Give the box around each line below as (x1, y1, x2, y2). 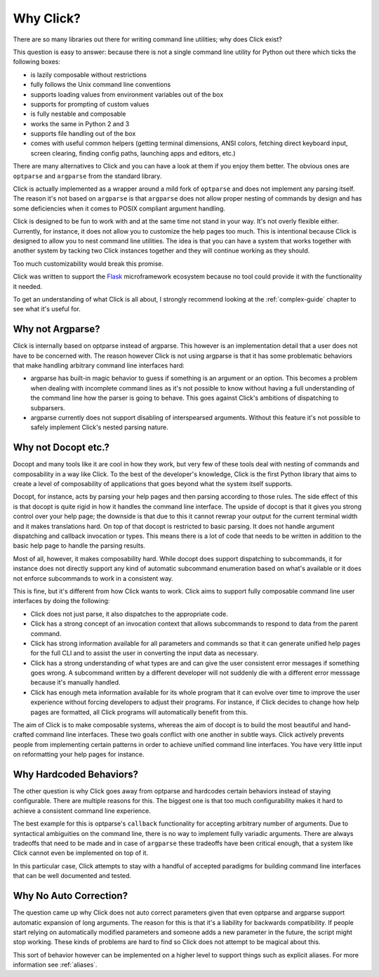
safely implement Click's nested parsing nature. (30, 423, 168, 431)
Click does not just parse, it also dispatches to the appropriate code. (30, 609, 228, 618)
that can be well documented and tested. (13, 872, 132, 880)
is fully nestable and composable (30, 109, 126, 119)
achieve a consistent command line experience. (13, 807, 151, 815)
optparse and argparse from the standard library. (13, 172, 162, 180)
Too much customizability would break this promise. (13, 260, 164, 268)
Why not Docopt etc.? (13, 442, 110, 454)
